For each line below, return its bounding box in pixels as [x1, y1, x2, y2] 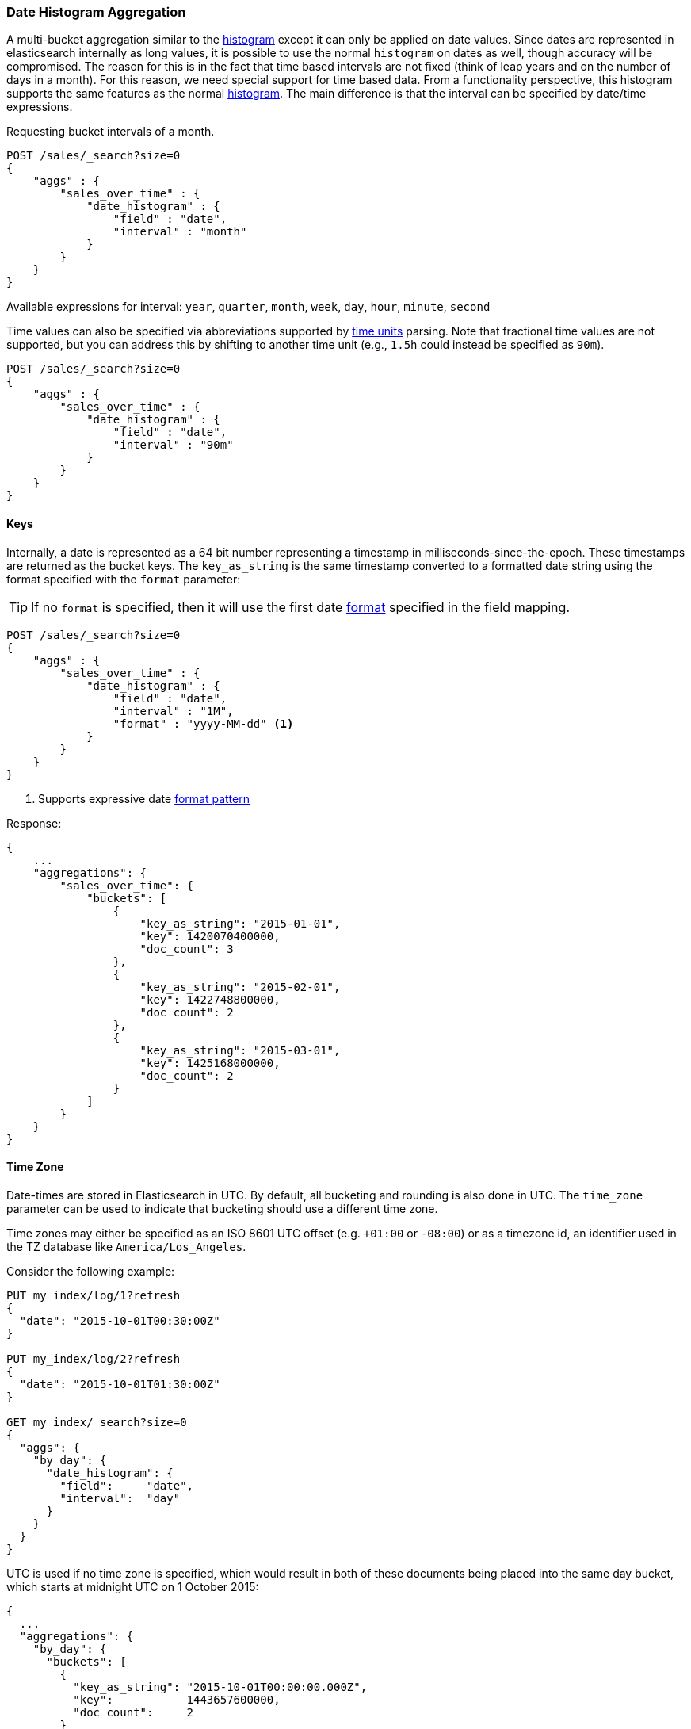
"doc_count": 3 [139, 942, 234, 955]
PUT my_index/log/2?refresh [6, 1352, 181, 1365]
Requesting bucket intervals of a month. [6, 124, 215, 139]
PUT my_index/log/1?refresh [6, 1288, 181, 1302]
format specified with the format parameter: [6, 572, 241, 586]
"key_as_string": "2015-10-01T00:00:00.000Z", [73, 1680, 368, 1693]
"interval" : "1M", [113, 704, 234, 717]
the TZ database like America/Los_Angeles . [6, 1239, 246, 1253]
